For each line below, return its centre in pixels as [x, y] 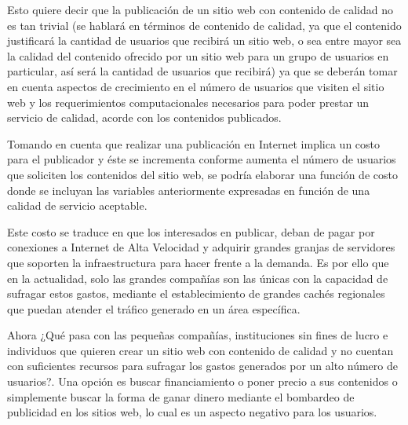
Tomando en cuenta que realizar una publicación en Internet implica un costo [194, 143]
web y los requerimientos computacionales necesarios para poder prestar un [188, 102]
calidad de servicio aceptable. [77, 205]
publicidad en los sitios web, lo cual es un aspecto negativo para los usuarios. [192, 412]
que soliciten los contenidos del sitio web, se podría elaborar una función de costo [202, 174]
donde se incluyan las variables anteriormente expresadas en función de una [189, 190]
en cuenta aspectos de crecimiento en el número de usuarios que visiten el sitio [196, 86]
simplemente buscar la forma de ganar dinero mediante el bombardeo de [181, 396]
